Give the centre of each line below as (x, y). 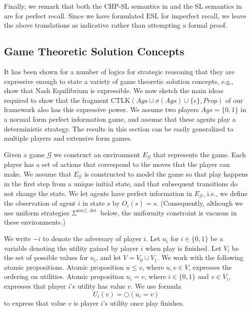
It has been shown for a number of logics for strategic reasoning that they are (119, 71)
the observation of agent (40, 203)
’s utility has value (98, 286)
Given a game (25, 154)
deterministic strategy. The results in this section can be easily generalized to (119, 128)
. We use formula (156, 286)
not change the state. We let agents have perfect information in (98, 193)
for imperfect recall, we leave (204, 15)
